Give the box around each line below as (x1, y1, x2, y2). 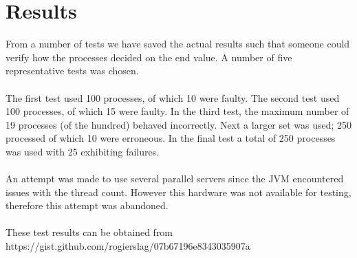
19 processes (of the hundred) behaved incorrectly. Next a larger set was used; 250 (6, 117, 352, 131)
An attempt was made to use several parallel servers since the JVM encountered (6, 171, 344, 186)
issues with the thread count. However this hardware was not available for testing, (6, 184, 351, 199)
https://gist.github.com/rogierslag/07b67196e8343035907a (6, 239, 250, 253)
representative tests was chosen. (6, 63, 139, 78)
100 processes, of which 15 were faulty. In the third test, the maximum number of (6, 104, 349, 118)
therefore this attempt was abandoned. (6, 198, 169, 213)
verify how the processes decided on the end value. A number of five (6, 50, 292, 64)
